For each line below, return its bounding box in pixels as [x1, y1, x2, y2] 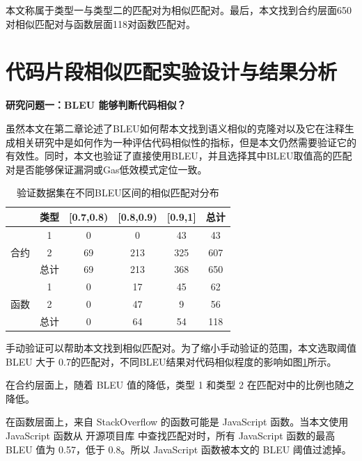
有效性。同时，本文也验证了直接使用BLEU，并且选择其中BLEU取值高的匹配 [6, 148, 352, 163]
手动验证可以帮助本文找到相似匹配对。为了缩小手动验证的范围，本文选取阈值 [6, 341, 356, 355]
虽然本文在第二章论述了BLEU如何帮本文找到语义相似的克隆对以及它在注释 [6, 120, 345, 135]
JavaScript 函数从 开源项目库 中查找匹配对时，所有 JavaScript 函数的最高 [6, 428, 336, 442]
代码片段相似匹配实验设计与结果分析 [6, 57, 338, 86]
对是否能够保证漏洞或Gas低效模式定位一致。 [6, 162, 207, 176]
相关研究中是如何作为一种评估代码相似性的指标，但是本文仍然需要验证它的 [15, 134, 356, 149]
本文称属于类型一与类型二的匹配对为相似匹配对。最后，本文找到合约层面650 [6, 3, 352, 17]
